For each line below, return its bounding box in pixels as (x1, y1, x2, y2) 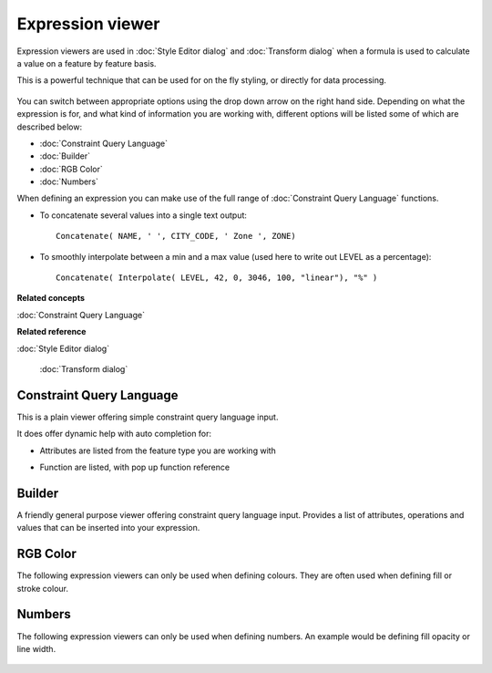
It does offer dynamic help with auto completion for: (16, 429, 212, 440)
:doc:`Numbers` (39, 176, 99, 187)
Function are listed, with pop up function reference (39, 461, 231, 473)
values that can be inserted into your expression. (16, 523, 200, 533)
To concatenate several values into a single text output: (39, 210, 248, 221)
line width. (16, 643, 56, 654)
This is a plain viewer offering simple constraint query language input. (16, 411, 279, 422)
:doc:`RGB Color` (39, 163, 104, 174)
